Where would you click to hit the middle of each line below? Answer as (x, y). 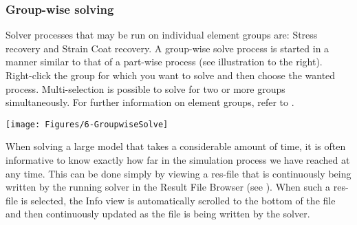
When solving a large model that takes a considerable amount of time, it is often (176, 146)
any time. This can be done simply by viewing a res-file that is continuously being (178, 173)
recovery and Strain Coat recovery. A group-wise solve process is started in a (167, 48)
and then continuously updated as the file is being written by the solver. (158, 214)
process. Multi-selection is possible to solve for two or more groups (145, 88)
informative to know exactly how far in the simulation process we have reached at (178, 160)
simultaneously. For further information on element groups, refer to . (150, 102)
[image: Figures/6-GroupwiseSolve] (87, 124)
